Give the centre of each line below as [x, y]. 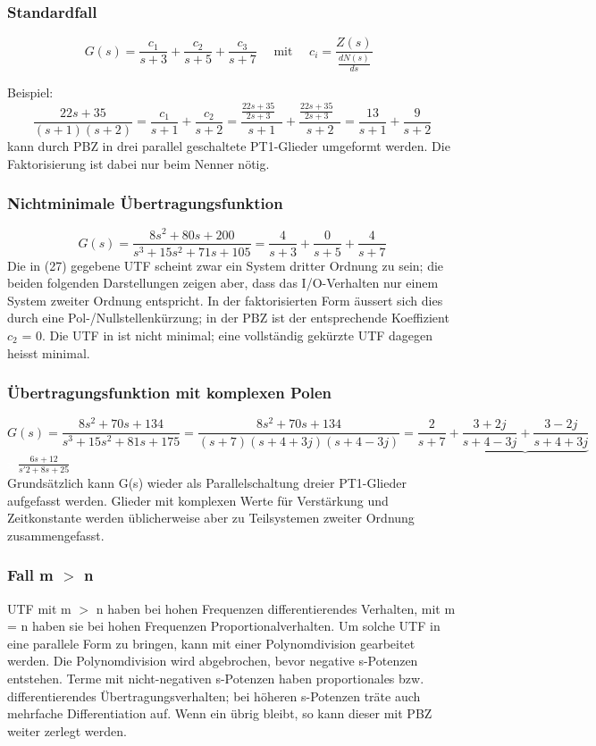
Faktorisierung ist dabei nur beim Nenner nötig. [139, 163]
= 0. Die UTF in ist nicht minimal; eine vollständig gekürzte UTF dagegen [227, 335]
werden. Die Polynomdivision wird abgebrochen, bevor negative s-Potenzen [213, 661]
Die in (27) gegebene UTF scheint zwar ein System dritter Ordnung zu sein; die [226, 265]
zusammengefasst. [56, 535]
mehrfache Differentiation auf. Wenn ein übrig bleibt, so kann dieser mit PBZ [220, 713]
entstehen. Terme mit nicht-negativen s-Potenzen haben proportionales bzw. [216, 678]
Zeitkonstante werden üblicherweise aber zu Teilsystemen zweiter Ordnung [211, 518]
